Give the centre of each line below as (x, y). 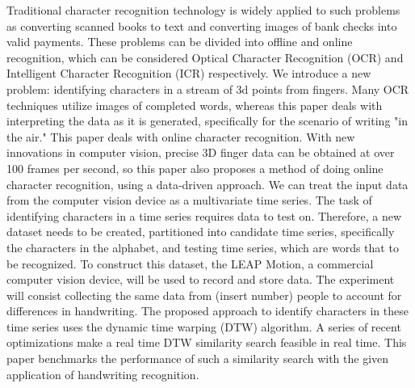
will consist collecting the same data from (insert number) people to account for (204, 295)
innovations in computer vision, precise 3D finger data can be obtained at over (201, 152)
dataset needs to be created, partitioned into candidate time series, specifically (201, 232)
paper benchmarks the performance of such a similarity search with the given (198, 358)
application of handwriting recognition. (103, 374)
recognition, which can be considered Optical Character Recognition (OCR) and (205, 57)
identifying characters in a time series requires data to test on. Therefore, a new (204, 215)
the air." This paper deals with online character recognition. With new (181, 136)
